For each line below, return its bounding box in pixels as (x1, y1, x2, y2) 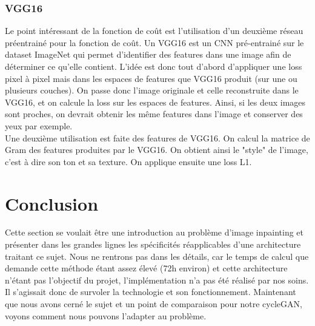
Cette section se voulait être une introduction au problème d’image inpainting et (5, 226, 303, 239)
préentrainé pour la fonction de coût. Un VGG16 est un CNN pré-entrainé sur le (5, 36, 304, 49)
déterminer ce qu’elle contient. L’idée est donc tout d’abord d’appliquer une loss (5, 60, 302, 72)
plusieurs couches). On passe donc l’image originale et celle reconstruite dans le (5, 84, 299, 97)
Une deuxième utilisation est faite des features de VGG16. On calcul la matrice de (5, 131, 310, 144)
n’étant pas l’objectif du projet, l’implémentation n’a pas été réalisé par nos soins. (5, 273, 309, 286)
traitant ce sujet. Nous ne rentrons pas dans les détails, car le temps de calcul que (5, 250, 309, 262)
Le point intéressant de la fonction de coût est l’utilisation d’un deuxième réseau (5, 24, 303, 37)
